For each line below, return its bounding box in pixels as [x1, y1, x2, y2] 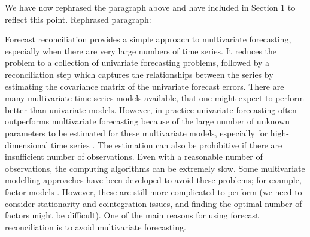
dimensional [5, 138, 48, 151]
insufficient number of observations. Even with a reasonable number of [5, 150, 263, 163]
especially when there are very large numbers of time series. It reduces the [5, 44, 277, 57]
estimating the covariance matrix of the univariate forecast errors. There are [5, 80, 284, 92]
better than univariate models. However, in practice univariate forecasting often [5, 103, 297, 116]
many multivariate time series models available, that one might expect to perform [5, 92, 305, 104]
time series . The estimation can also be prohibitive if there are [51, 138, 282, 151]
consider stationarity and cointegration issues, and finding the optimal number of [5, 197, 302, 209]
